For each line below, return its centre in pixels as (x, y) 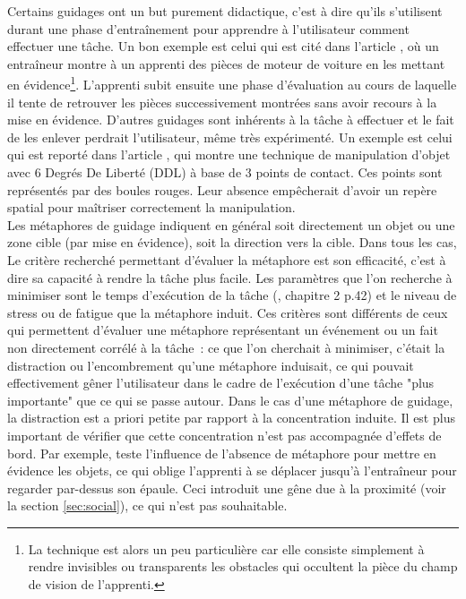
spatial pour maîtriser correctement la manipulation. (151, 207)
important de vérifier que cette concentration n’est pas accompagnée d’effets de (224, 435)
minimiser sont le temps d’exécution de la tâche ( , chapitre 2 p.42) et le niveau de (232, 295)
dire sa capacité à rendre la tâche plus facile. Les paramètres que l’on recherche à (230, 277)
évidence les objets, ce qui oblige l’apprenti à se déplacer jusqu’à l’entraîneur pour (232, 471)
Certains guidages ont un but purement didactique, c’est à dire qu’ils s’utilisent (225, 11)
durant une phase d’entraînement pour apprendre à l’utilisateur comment (208, 28)
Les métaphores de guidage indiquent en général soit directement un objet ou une (231, 224)
